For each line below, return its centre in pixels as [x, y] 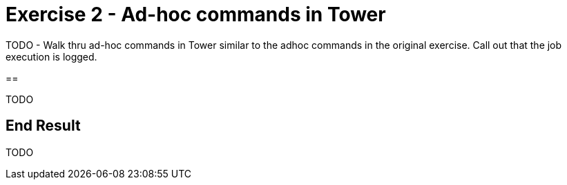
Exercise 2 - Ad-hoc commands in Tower [196, 14]
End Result [43, 126]
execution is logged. [51, 56]
